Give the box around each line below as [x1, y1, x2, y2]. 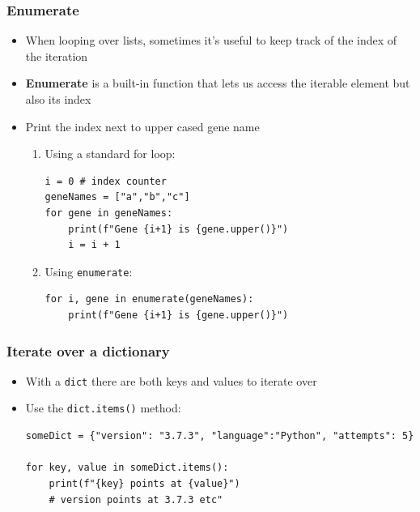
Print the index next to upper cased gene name [25, 117, 260, 134]
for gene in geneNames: [45, 207, 173, 219]
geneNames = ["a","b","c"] [45, 191, 190, 203]
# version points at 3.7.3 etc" [49, 493, 223, 506]
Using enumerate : [45, 262, 133, 279]
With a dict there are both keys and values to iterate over [25, 372, 317, 389]
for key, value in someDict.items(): [25, 462, 229, 474]
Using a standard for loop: [45, 145, 176, 162]
